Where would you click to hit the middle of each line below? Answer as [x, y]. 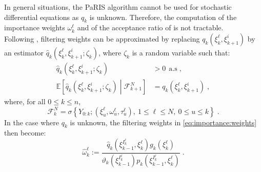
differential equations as [42, 17]
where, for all [25, 101]
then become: [25, 133]
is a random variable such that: [181, 52]
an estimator [24, 52]
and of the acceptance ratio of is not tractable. [150, 27]
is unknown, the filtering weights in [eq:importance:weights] [163, 122]
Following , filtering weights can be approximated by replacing [102, 38]
